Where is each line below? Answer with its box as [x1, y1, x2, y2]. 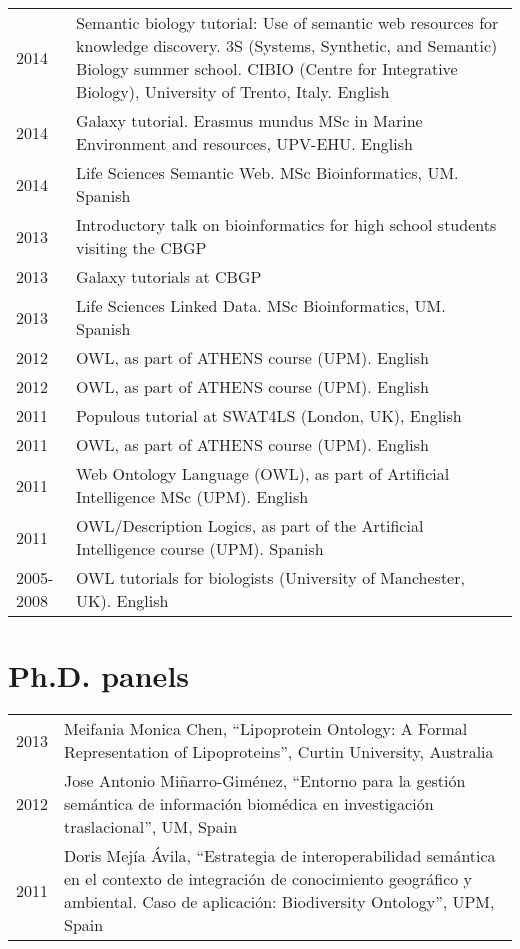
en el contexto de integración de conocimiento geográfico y [64, 867, 473, 891]
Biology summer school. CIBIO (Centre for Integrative [76, 57, 458, 80]
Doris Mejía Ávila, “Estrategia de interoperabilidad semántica [64, 844, 496, 868]
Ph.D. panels [8, 655, 190, 696]
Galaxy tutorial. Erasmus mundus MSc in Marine [76, 109, 423, 132]
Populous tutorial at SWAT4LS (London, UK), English [76, 404, 462, 427]
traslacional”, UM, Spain [64, 815, 238, 839]
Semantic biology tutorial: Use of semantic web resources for [76, 11, 499, 34]
